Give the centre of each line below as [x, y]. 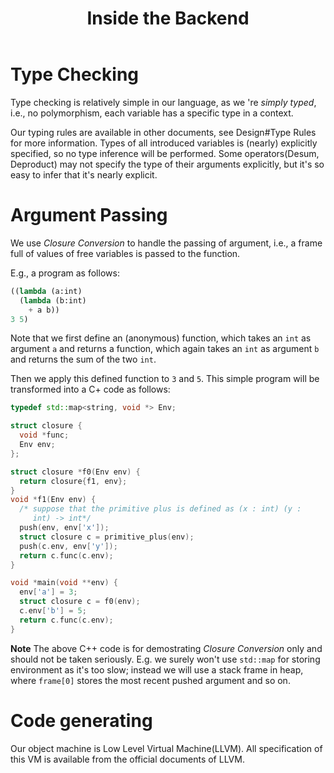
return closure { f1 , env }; [73, 481]
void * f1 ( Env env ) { [53, 500]
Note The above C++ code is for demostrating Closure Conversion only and [166, 648]
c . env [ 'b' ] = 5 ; [53, 611]
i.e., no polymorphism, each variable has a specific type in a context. [152, 113]
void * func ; [44, 435]
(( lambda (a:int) [46, 291]
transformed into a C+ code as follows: [90, 389]
